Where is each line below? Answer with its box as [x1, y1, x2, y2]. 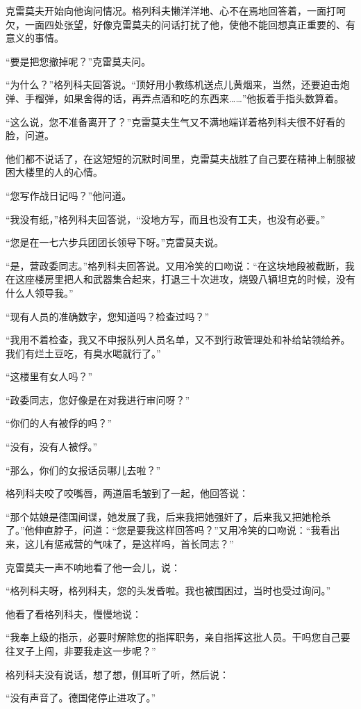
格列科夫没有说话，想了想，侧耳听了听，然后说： [6, 667, 229, 681]
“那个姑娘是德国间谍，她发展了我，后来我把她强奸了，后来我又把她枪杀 [6, 509, 331, 523]
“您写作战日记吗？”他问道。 [6, 188, 132, 202]
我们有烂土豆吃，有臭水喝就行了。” [6, 345, 161, 360]
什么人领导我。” [6, 285, 74, 300]
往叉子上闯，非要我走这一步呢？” [6, 644, 156, 658]
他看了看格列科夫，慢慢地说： [6, 606, 142, 621]
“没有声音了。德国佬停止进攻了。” [6, 690, 156, 705]
